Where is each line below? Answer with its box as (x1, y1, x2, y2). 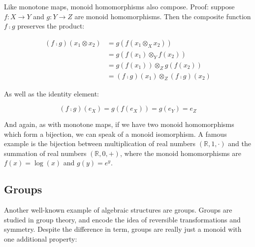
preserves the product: (17, 21, 85, 31)
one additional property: (4, 234, 77, 244)
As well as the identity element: (4, 88, 99, 98)
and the (228, 138, 251, 149)
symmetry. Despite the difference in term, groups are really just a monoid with (4, 224, 242, 234)
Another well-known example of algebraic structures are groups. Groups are (4, 205, 232, 215)
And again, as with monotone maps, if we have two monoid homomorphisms (4, 119, 234, 129)
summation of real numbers (4, 148, 87, 158)
